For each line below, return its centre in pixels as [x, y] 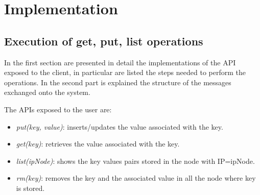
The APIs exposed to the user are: [58, 109]
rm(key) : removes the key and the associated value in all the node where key [136, 178]
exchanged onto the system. [47, 92]
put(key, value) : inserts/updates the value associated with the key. [120, 126]
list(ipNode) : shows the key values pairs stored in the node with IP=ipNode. [135, 161]
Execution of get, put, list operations [104, 41]
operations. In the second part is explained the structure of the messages [118, 82]
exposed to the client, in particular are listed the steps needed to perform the [125, 72]
